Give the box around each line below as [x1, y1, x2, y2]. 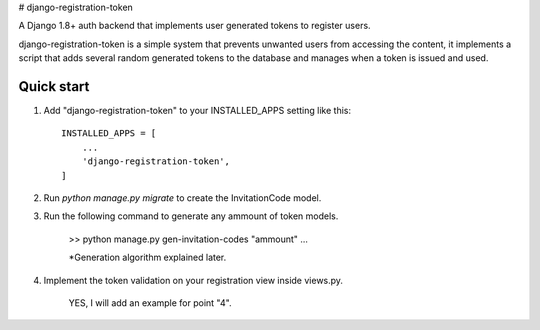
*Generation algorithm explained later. [68, 251, 227, 264]
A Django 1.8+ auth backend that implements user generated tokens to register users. [18, 20, 371, 32]
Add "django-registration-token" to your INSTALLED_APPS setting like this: [43, 105, 352, 117]
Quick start [18, 78, 90, 95]
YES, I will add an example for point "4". [68, 296, 232, 309]
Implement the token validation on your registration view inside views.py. [43, 274, 344, 286]
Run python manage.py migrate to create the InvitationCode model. [43, 192, 322, 204]
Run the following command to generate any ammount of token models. [43, 210, 339, 222]
